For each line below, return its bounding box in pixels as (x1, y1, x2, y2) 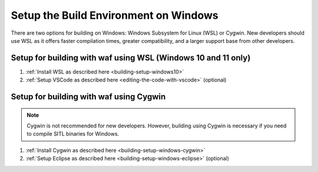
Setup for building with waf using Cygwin (11, 92, 166, 102)
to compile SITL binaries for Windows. (26, 130, 120, 137)
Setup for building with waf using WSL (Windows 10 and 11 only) (11, 53, 251, 63)
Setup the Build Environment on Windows (11, 9, 218, 22)
